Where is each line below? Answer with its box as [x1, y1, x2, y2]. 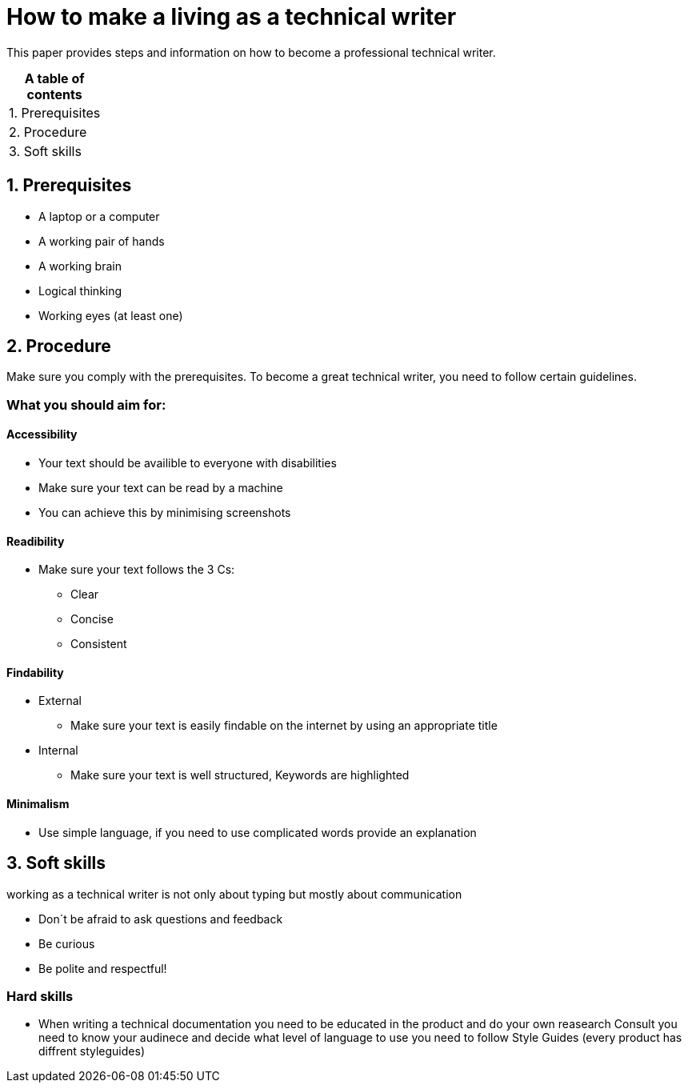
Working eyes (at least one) [38, 308, 183, 322]
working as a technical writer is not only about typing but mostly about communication [6, 887, 462, 901]
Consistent [70, 637, 127, 651]
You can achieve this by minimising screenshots [38, 506, 291, 520]
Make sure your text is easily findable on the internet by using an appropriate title [70, 719, 498, 733]
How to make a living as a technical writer [6, 3, 457, 30]
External [38, 694, 82, 708]
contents [26, 86, 82, 102]
